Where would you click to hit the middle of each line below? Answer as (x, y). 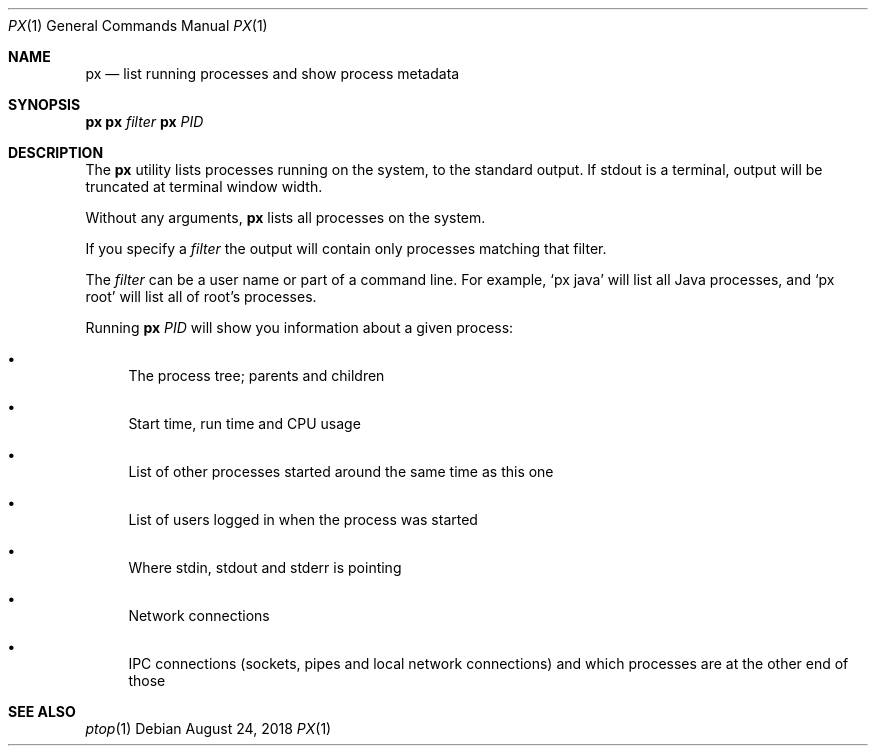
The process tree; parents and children (256, 375)
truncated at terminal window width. (204, 186)
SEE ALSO (42, 711)
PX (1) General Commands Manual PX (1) (138, 25)
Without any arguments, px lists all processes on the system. (285, 217)
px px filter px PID (144, 121)
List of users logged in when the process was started (303, 519)
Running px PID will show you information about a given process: (299, 327)
